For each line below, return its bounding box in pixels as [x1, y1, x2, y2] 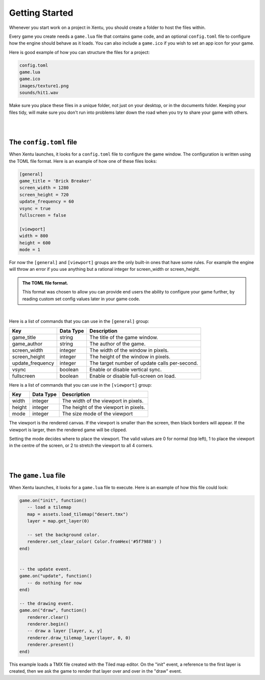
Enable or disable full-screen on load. [89, 372, 176, 379]
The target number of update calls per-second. [89, 360, 198, 366]
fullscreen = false [19, 212, 66, 218]
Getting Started [9, 7, 74, 18]
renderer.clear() [27, 614, 69, 620]
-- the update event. [19, 566, 72, 572]
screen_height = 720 [19, 192, 69, 197]
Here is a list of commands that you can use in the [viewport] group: [9, 382, 152, 388]
